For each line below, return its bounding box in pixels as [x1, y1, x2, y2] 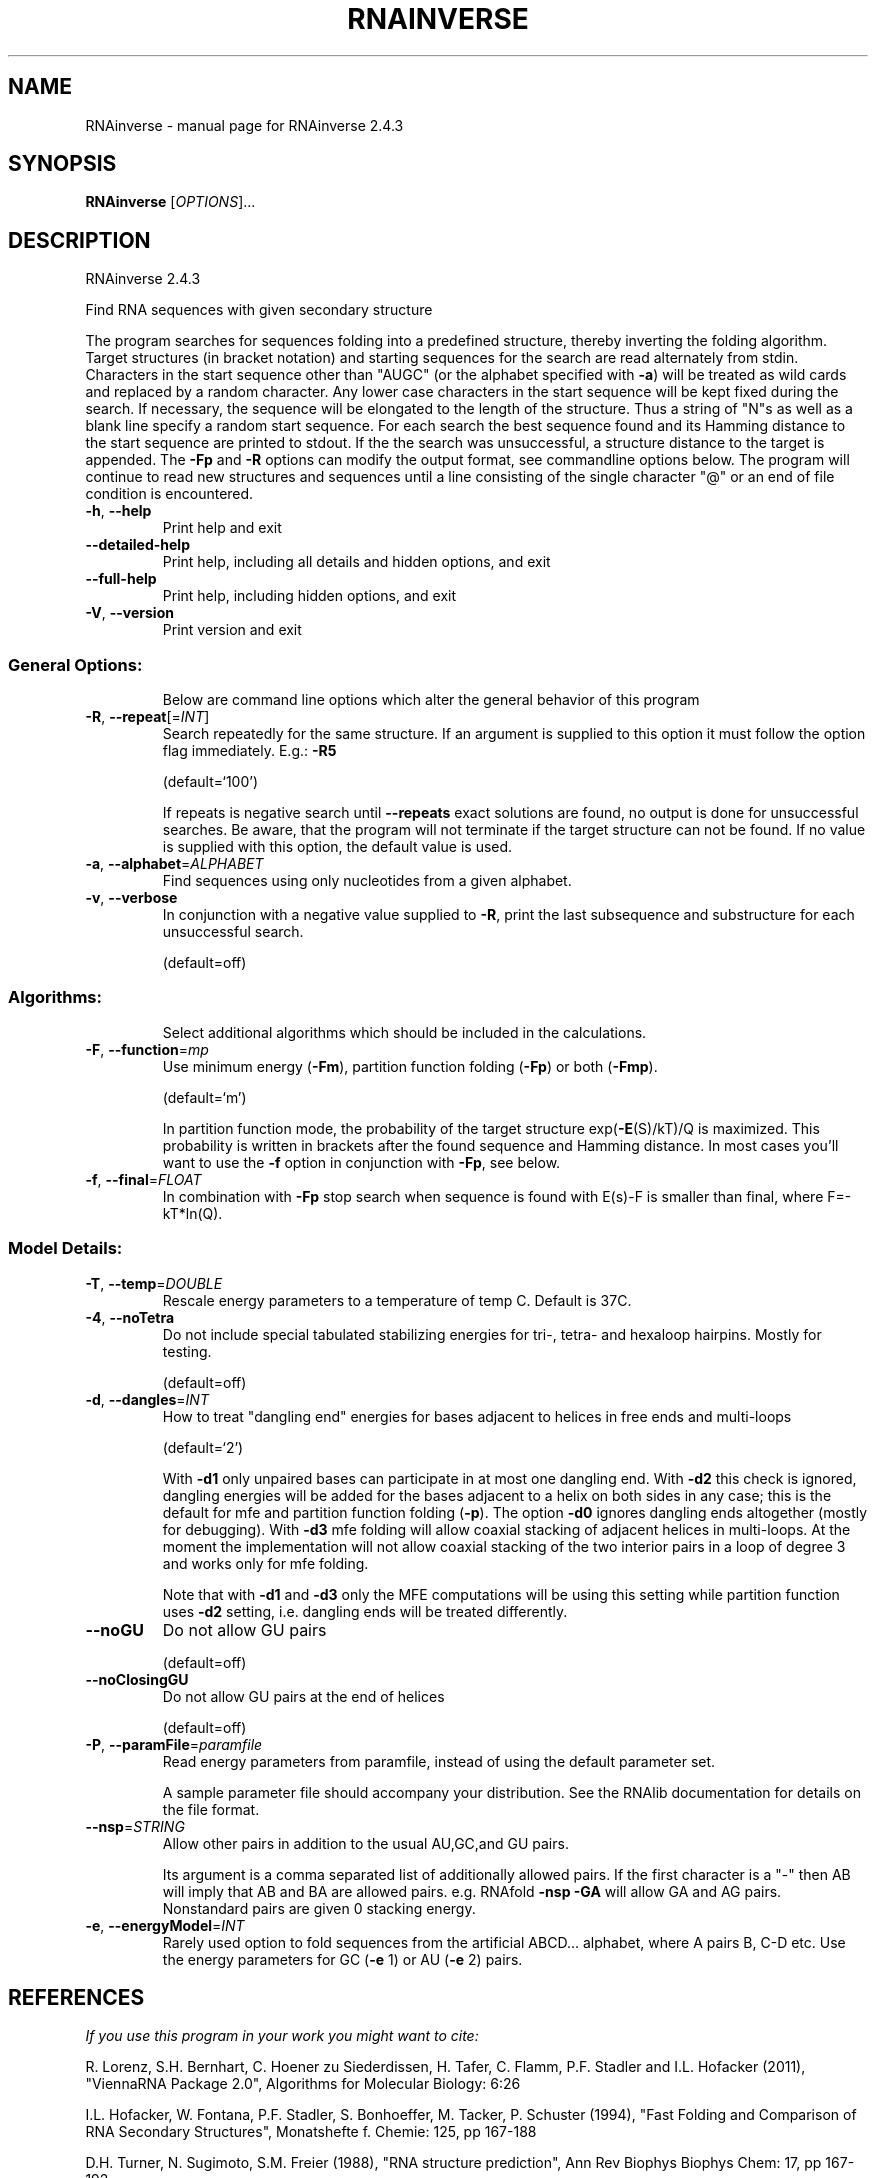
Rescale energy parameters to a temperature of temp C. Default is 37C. [162, 1291, 632, 1309]
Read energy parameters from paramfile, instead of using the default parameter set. [162, 1752, 716, 1770]
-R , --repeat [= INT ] [85, 708, 210, 726]
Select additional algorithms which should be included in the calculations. [162, 1023, 647, 1041]
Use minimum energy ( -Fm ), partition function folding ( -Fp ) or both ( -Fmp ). [162, 1057, 658, 1075]
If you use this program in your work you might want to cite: [85, 2027, 479, 2045]
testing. [162, 1342, 212, 1360]
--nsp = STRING [85, 1817, 185, 1835]
